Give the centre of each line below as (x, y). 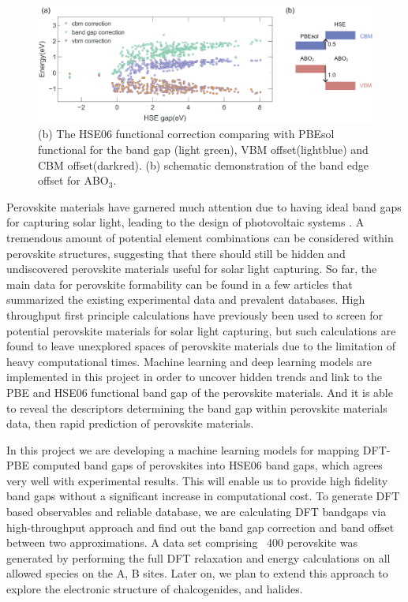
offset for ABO (73, 180)
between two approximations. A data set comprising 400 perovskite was (182, 542)
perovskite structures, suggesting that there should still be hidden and (176, 253)
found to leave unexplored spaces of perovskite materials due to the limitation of (201, 346)
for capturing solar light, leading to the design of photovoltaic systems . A (185, 222)
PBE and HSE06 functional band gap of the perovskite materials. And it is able (200, 392)
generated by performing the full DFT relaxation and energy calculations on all (198, 557)
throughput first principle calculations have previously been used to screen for (195, 314)
